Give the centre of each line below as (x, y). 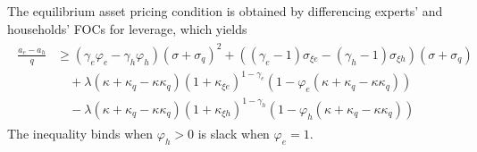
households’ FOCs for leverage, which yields (127, 28)
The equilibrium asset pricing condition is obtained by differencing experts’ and (225, 11)
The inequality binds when (80, 133)
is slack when (234, 133)
